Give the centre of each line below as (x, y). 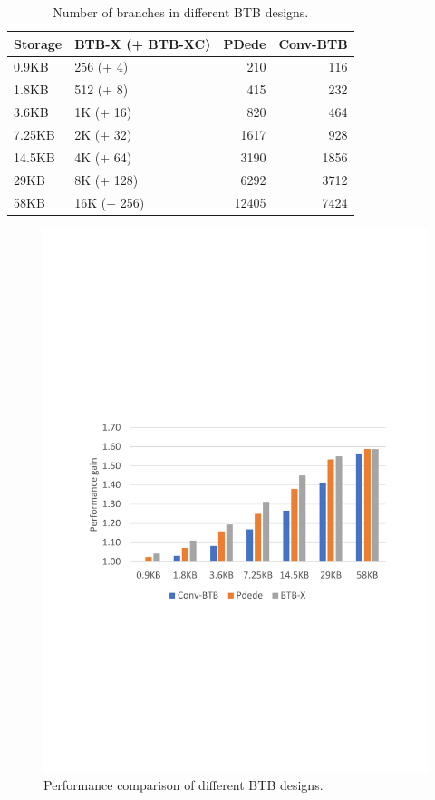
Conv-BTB (313, 43)
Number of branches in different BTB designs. (181, 12)
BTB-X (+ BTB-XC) (143, 43)
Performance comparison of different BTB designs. (184, 784)
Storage (38, 43)
